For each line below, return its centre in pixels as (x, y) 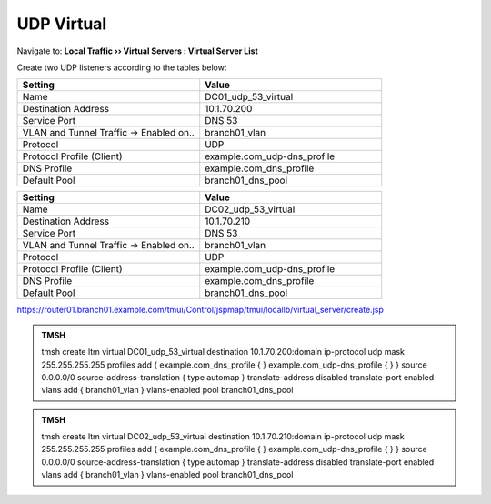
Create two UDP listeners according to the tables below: (122, 67)
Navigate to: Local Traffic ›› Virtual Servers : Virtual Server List (137, 51)
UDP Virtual (62, 24)
